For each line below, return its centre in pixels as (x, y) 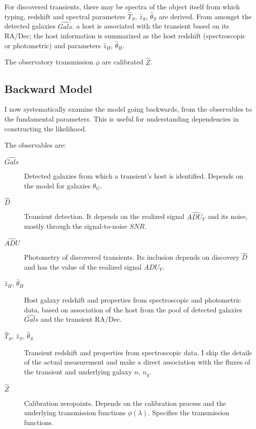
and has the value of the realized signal (83, 266)
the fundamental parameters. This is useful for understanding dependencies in (122, 119)
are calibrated (123, 62)
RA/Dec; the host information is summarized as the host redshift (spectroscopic (125, 36)
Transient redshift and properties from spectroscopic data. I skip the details (138, 352)
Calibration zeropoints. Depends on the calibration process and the (125, 403)
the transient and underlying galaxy (78, 372)
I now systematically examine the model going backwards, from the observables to (128, 109)
